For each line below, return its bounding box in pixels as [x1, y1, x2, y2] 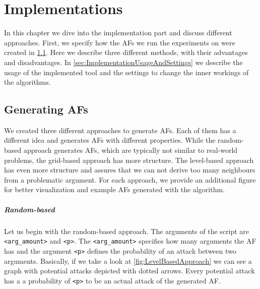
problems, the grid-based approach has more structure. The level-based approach [4, 154, 254, 165]
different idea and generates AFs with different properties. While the [4, 135, 216, 145]
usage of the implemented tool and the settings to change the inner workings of [4, 67, 249, 77]
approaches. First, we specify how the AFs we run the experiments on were [4, 37, 235, 47]
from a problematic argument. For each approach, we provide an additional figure [4, 174, 256, 185]
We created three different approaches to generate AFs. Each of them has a [4, 125, 236, 135]
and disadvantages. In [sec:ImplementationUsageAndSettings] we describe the [4, 56, 243, 67]
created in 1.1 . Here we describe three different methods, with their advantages [4, 47, 248, 57]
